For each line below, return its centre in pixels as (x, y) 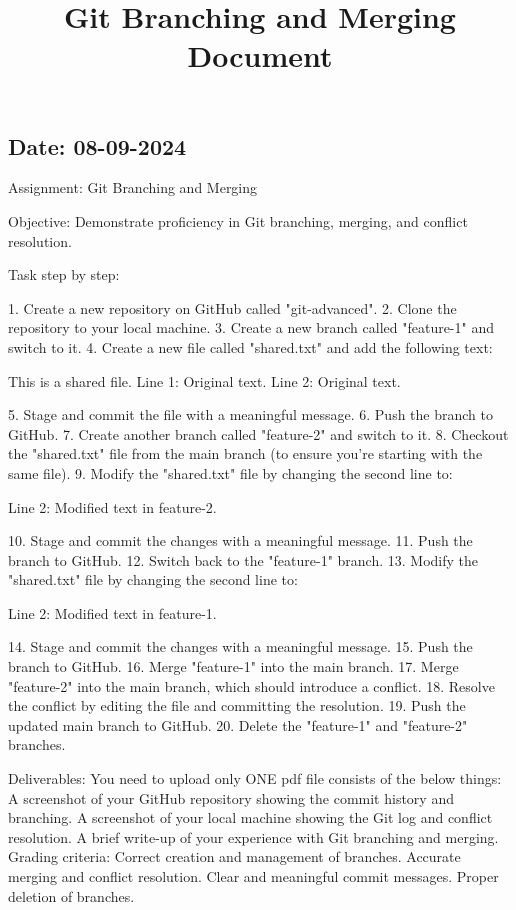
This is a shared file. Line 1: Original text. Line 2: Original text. (204, 380)
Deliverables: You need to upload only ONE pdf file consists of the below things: (255, 778)
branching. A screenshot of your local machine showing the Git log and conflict (250, 817)
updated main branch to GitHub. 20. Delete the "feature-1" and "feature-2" (238, 724)
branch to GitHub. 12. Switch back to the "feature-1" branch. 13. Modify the (243, 559)
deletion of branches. (71, 895)
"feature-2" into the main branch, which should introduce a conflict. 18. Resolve (251, 685)
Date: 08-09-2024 (97, 145)
